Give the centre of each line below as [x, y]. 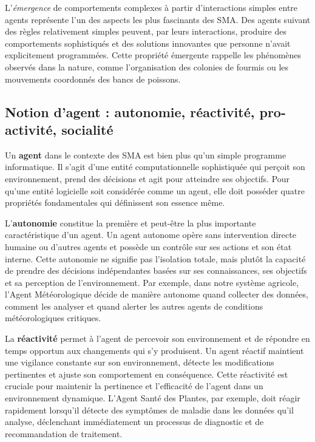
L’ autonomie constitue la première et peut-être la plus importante [130, 223]
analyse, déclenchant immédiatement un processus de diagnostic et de [134, 422]
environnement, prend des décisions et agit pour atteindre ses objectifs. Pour [147, 178]
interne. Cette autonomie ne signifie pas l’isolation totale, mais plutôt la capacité [155, 258]
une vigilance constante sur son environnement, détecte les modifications [140, 362]
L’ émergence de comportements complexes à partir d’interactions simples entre [151, 7]
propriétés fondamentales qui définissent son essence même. [115, 202]
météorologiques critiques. [53, 318]
